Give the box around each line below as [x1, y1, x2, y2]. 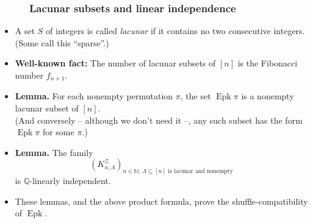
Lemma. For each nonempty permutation [15, 90, 173, 102]
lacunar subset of [15, 102, 79, 115]
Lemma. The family [15, 146, 93, 158]
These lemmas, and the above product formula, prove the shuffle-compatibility [15, 194, 308, 207]
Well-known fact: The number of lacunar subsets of [15, 57, 216, 69]
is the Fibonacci [237, 57, 298, 69]
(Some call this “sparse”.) [15, 36, 109, 49]
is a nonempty [241, 90, 294, 102]
